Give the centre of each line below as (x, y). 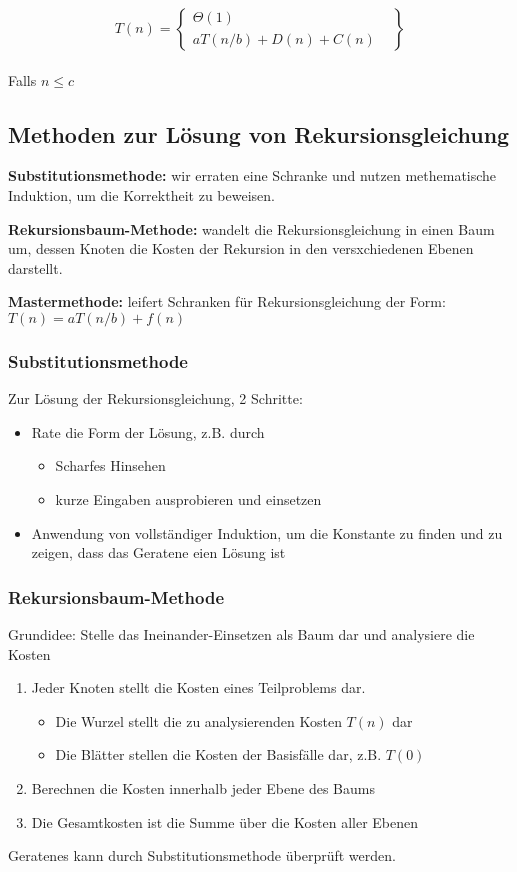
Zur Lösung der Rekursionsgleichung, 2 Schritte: (155, 398)
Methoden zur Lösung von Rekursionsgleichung (259, 133)
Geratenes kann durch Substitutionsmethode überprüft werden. (202, 855)
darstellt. (35, 267)
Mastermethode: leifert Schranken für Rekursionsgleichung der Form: (227, 301)
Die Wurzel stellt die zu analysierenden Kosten (198, 720)
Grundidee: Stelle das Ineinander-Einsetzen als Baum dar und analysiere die (241, 633)
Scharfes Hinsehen (110, 465)
